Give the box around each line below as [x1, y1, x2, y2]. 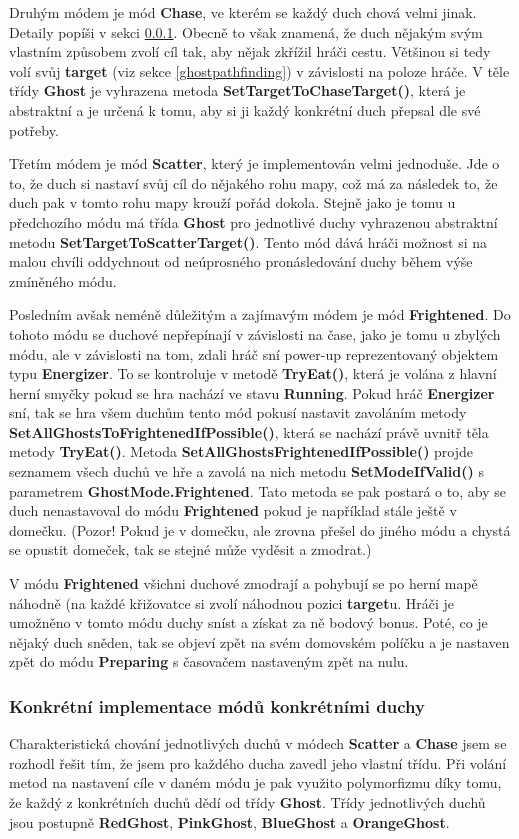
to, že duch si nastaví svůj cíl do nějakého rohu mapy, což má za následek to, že [9, 172, 498, 193]
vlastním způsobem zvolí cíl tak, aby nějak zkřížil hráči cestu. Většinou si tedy [9, 41, 491, 62]
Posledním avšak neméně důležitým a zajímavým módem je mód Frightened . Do [9, 304, 511, 325]
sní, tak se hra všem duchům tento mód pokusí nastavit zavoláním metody [9, 402, 467, 423]
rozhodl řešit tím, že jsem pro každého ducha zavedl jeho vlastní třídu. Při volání [9, 752, 507, 773]
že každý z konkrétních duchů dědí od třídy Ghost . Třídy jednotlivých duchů [9, 792, 486, 812]
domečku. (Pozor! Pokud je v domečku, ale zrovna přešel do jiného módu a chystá [9, 519, 511, 540]
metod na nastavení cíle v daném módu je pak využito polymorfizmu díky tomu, [9, 772, 502, 793]
